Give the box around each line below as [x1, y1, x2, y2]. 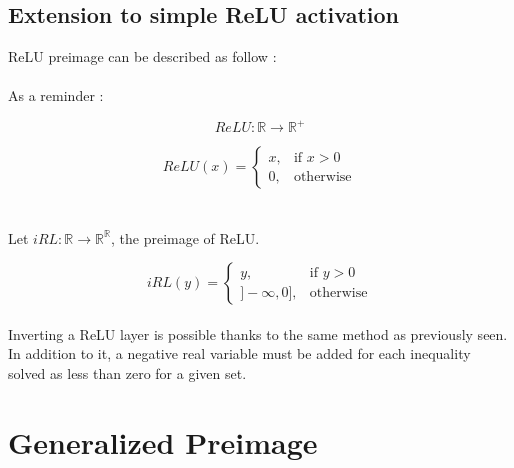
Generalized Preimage [8, 421, 318, 462]
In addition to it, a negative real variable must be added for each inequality [8, 343, 471, 364]
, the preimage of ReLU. [111, 227, 260, 248]
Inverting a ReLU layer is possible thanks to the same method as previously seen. [8, 323, 508, 344]
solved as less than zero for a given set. [8, 363, 247, 384]
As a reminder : [8, 85, 104, 106]
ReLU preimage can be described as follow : [8, 46, 277, 67]
